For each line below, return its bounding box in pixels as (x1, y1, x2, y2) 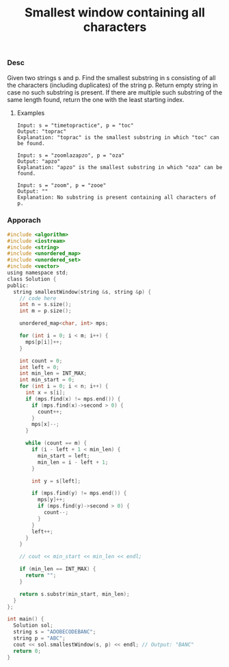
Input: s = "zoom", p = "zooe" (16, 181, 107, 189)
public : (7, 282, 29, 289)
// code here (19, 294, 57, 302)
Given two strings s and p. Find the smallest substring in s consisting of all (7, 73, 216, 81)
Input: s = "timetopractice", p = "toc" (16, 122, 134, 129)
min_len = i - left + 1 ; (37, 459, 109, 466)
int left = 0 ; (19, 364, 59, 370)
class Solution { (7, 275, 57, 282)
